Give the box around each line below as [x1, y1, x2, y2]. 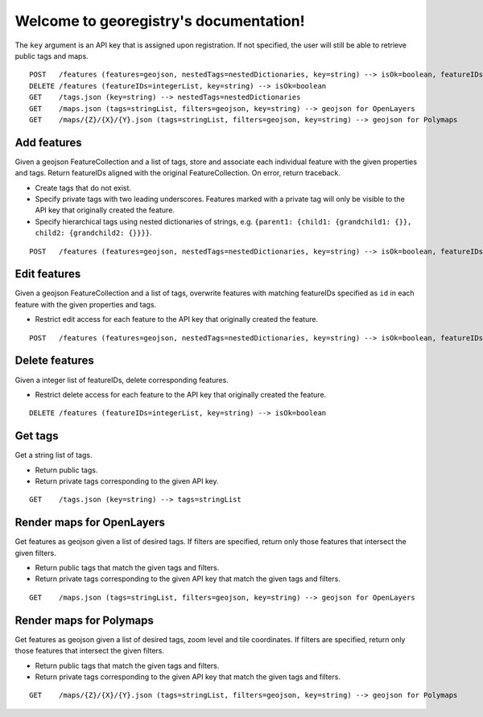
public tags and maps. [14, 51, 89, 60]
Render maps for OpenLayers [14, 516, 165, 530]
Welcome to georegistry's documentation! [14, 12, 305, 30]
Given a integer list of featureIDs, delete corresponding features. [14, 375, 229, 385]
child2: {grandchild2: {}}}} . [35, 228, 152, 237]
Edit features [14, 267, 81, 281]
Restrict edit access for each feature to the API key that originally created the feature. [35, 315, 318, 324]
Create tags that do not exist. [35, 183, 132, 192]
